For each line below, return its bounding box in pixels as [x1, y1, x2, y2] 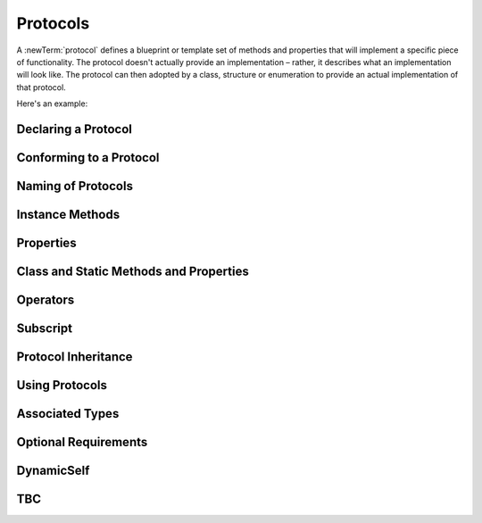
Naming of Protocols [16, 178, 134, 194]
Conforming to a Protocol [16, 150, 160, 165]
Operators [16, 293, 75, 308]
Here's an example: [16, 98, 88, 109]
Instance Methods [16, 206, 120, 222]
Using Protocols [16, 378, 107, 393]
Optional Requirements [16, 435, 148, 450]
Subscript [16, 321, 73, 336]
